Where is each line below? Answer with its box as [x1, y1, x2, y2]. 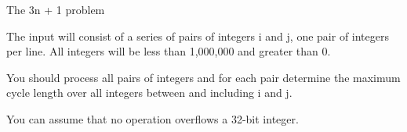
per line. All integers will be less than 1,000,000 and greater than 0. [6, 43, 331, 59]
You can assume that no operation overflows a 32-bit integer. [6, 110, 299, 127]
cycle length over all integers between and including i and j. [6, 84, 293, 101]
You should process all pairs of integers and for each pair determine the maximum [6, 69, 401, 85]
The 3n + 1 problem [6, 2, 105, 17]
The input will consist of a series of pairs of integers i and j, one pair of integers [6, 27, 389, 44]
